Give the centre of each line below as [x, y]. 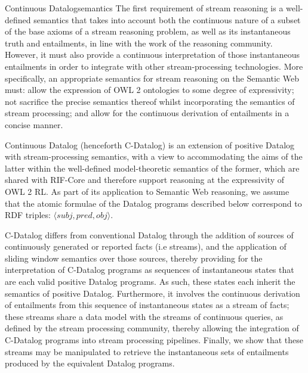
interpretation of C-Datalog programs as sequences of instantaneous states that [150, 270]
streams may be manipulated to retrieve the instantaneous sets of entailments [147, 351]
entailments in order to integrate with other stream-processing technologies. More [154, 66]
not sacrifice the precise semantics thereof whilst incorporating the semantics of [150, 101]
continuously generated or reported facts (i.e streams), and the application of [146, 246]
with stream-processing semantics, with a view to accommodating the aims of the [154, 156]
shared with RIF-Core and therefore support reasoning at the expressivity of [145, 180]
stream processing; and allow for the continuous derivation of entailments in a [147, 113]
